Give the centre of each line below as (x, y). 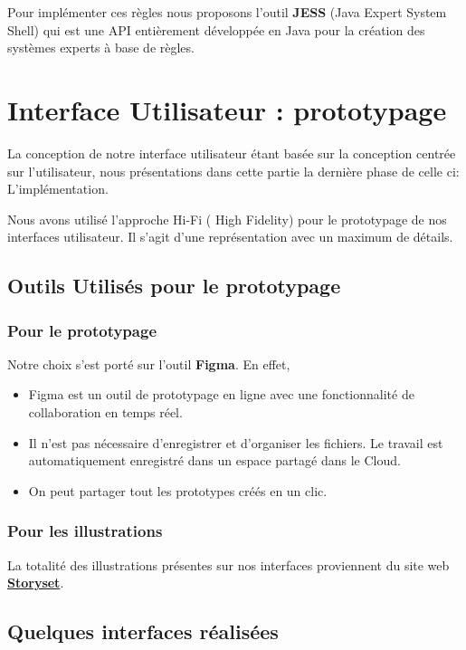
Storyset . (36, 583)
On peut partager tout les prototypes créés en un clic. (178, 490)
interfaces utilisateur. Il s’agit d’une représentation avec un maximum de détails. (230, 237)
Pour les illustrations (85, 531)
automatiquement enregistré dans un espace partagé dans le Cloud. (214, 460)
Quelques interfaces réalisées (143, 631)
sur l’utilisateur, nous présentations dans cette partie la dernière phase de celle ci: (233, 171)
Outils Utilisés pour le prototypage (174, 286)
